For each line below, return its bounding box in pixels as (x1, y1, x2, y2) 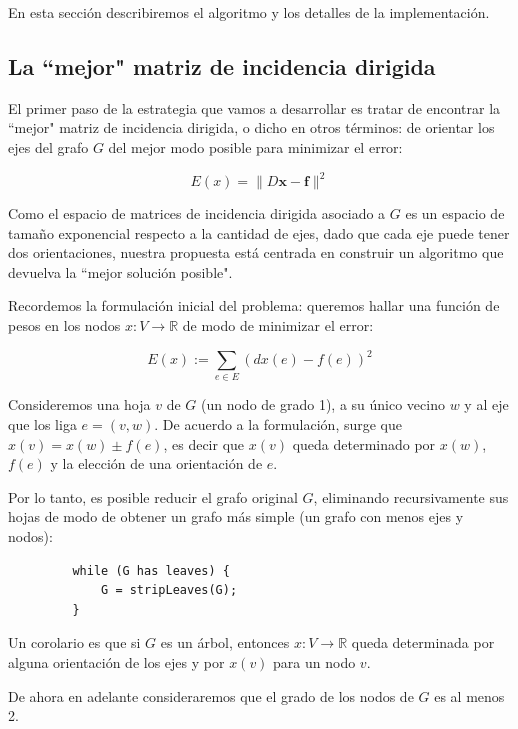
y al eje (464, 394, 509, 415)
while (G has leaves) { (72, 563, 230, 578)
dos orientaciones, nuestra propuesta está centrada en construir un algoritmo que (8, 242, 504, 263)
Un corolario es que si (8, 632, 141, 653)
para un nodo (273, 652, 356, 672)
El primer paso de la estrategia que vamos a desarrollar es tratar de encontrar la (8, 97, 501, 118)
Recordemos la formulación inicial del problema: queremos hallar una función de (8, 295, 500, 316)
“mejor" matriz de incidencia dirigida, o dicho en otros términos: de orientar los (8, 117, 495, 138)
